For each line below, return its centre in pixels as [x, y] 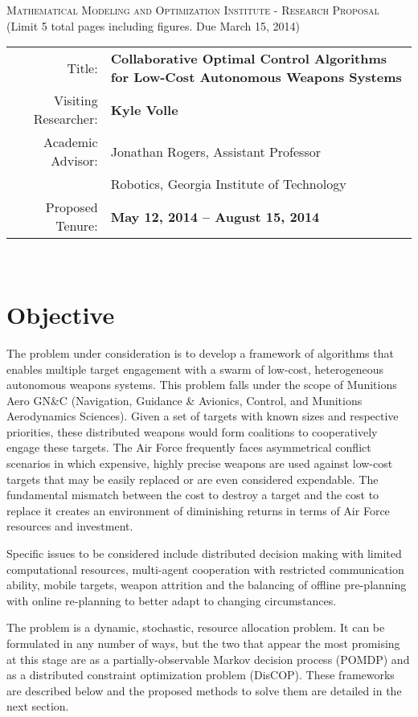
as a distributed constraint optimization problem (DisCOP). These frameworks [201, 675]
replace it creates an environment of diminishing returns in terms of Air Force [198, 510]
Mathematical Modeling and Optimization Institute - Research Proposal [193, 10]
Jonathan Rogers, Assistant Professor [215, 151]
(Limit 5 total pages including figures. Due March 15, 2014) [154, 25]
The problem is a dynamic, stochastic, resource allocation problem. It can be [196, 627]
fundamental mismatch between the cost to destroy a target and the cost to [193, 495]
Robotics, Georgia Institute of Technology [228, 184]
